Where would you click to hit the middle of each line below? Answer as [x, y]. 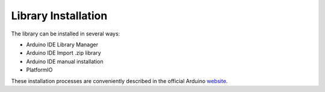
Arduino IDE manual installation [65, 61]
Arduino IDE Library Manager [62, 44]
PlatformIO [39, 70]
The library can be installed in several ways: [66, 34]
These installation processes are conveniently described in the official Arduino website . [119, 81]
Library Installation [59, 16]
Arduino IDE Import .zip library [64, 53]
